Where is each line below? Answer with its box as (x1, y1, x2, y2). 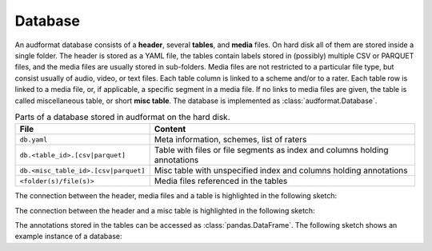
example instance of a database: (14, 232, 123, 241)
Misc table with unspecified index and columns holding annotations (154, 165, 408, 176)
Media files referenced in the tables (154, 176, 288, 187)
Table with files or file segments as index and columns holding (154, 145, 389, 156)
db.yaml (19, 135, 48, 144)
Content (154, 124, 186, 135)
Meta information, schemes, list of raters (154, 134, 307, 145)
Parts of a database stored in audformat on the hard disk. (14, 112, 230, 123)
